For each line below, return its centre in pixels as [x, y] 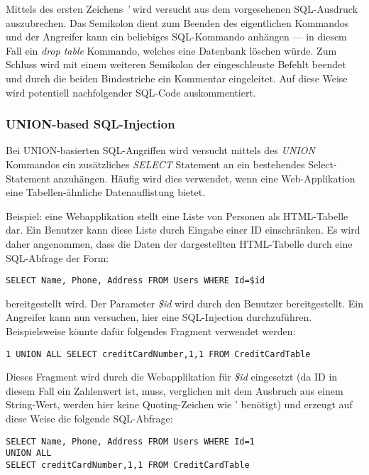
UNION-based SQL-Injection [90, 124]
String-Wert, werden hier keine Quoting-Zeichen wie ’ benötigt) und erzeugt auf [179, 404]
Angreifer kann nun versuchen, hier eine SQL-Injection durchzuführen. [159, 317]
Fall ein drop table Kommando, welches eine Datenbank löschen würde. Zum [171, 50]
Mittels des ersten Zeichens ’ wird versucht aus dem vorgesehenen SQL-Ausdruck [182, 9]
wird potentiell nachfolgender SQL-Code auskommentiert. [131, 92]
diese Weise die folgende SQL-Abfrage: [89, 418]
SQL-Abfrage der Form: [57, 257]
